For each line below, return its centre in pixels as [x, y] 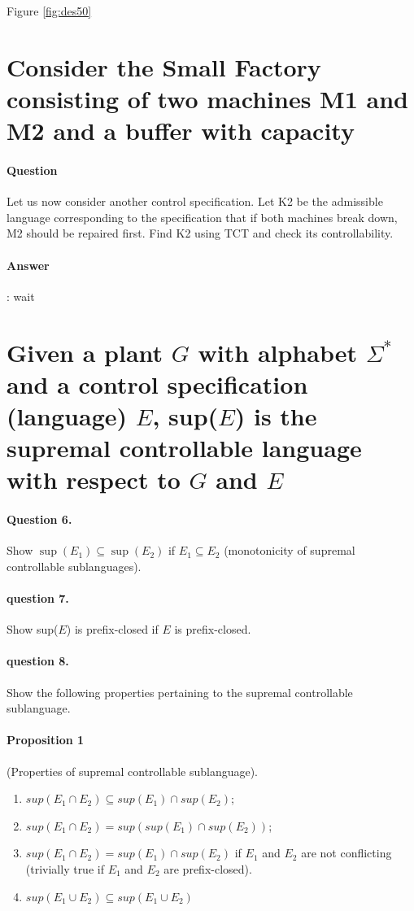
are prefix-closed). [208, 868]
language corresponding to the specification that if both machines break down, [202, 217]
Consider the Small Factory [164, 66]
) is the [276, 415]
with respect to [94, 479]
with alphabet [277, 352]
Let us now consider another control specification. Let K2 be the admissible [195, 201]
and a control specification [157, 384]
